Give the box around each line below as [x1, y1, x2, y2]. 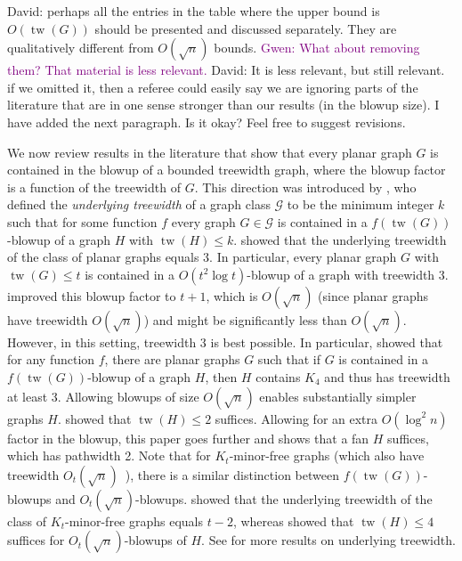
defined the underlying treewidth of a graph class [7, 195, 271, 214]
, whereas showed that [232, 511, 354, 530]
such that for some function [7, 212, 158, 231]
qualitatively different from [7, 38, 154, 57]
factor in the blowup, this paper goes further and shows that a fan [7, 428, 369, 447]
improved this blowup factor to [7, 286, 176, 305]
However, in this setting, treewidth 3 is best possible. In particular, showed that [7, 332, 443, 351]
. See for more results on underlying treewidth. [201, 531, 456, 549]
